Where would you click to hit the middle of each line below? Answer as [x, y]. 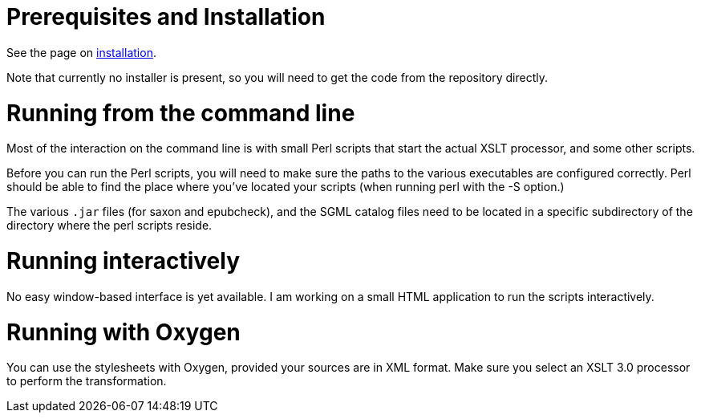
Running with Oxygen [124, 332]
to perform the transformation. [87, 381]
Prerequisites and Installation [166, 17]
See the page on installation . [81, 52]
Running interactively [123, 261]
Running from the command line [181, 113]
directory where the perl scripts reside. [109, 226]
